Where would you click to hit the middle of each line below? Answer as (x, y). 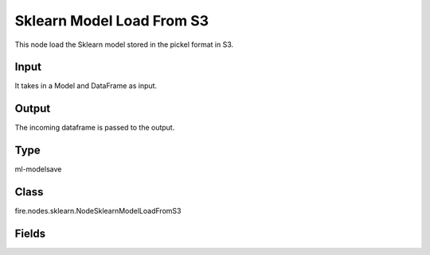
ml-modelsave (38, 169)
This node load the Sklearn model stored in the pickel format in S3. (124, 44)
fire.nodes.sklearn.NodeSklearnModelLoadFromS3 (98, 211)
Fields (30, 233)
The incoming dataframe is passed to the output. (95, 128)
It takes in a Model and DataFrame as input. (86, 86)
